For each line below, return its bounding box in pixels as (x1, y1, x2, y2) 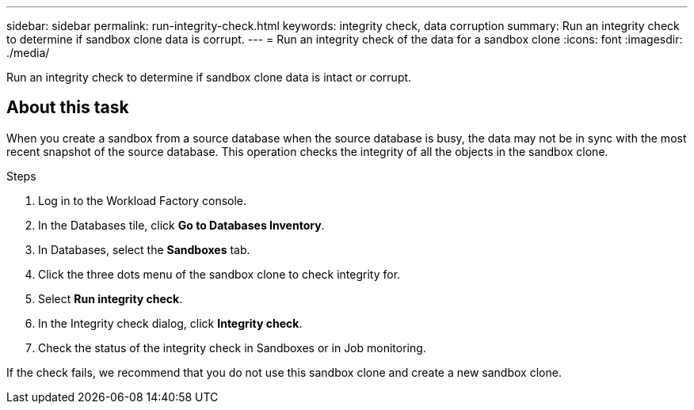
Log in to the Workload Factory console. (38, 193, 247, 207)
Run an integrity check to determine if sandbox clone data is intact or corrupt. (6, 70, 412, 84)
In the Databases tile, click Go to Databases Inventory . (38, 218, 325, 232)
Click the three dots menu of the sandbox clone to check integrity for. (38, 267, 401, 281)
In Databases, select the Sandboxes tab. (38, 242, 250, 256)
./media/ (6, 46, 50, 59)
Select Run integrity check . (38, 291, 183, 306)
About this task (6, 97, 129, 118)
